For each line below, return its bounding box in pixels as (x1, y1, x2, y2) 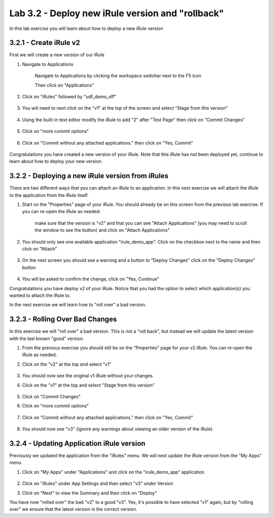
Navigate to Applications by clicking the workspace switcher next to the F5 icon (35, 73, 201, 79)
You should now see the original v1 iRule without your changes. (22, 373, 154, 379)
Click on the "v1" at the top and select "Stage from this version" (22, 382, 155, 388)
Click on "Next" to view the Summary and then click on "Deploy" (22, 490, 157, 496)
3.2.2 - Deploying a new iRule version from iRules (9, 171, 168, 180)
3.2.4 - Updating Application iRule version (9, 439, 146, 447)
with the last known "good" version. (9, 335, 84, 341)
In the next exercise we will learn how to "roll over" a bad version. (9, 302, 147, 308)
